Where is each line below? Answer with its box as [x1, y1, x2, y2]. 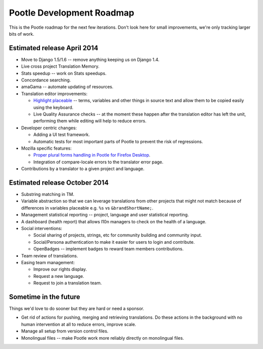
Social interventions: [21, 225, 62, 231]
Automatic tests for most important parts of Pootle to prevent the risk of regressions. [33, 138, 203, 144]
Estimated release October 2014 [9, 178, 109, 187]
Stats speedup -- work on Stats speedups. [21, 70, 107, 76]
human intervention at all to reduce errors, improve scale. [21, 321, 136, 327]
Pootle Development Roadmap [9, 7, 134, 18]
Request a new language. [33, 273, 85, 279]
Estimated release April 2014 [9, 44, 98, 52]
